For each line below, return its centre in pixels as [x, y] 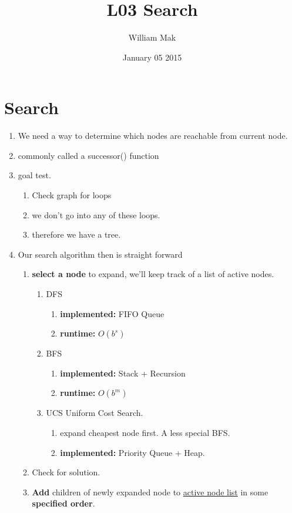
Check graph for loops [72, 195]
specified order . [63, 503]
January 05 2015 [152, 57]
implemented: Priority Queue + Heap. [132, 452]
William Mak [152, 37]
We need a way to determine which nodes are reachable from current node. [153, 136]
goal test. [34, 175]
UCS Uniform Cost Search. [95, 413]
